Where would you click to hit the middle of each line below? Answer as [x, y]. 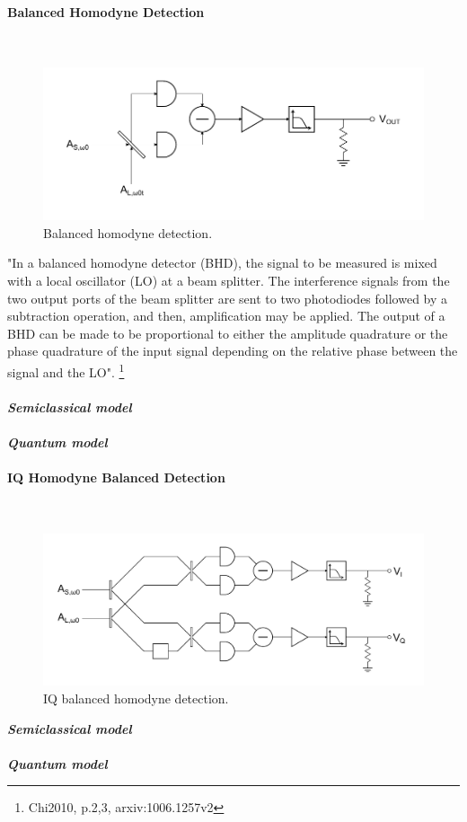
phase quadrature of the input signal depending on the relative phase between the [233, 351]
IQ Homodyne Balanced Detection [116, 477]
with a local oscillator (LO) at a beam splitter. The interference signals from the [229, 281]
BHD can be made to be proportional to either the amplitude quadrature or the [228, 333]
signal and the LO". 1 [66, 371]
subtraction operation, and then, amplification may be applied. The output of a [226, 316]
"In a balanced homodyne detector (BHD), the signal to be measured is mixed [222, 263]
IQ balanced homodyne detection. [136, 698]
